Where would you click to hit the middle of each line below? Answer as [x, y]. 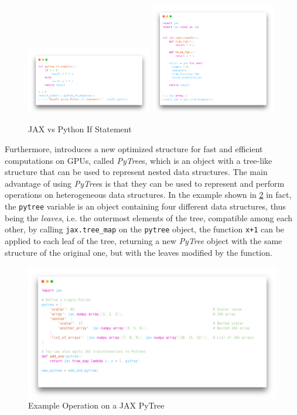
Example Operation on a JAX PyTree [96, 405]
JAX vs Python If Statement [80, 129]
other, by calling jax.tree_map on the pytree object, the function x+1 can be [145, 229]
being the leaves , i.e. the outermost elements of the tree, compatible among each [149, 217]
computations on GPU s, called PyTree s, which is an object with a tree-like [139, 160]
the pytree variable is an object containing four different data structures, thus [145, 206]
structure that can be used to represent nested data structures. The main [136, 172]
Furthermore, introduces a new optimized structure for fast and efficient [134, 149]
